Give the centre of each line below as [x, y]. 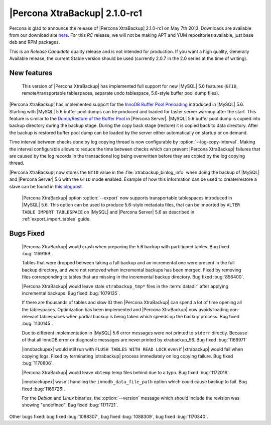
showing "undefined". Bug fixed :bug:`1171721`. [70, 405]
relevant [30, 317]
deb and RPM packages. [35, 42]
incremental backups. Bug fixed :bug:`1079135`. [71, 293]
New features [31, 73]
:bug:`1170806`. [38, 363]
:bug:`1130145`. [37, 324]
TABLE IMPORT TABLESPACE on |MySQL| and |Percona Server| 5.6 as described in [108, 212]
